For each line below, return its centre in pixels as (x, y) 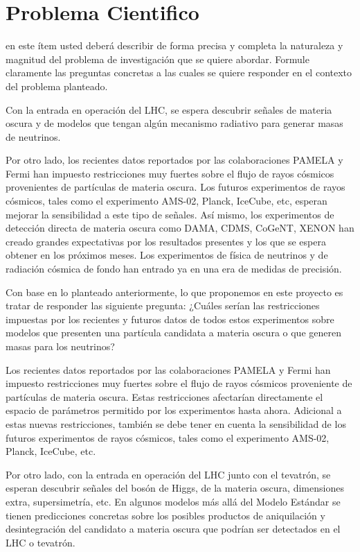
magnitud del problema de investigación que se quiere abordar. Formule (157, 59)
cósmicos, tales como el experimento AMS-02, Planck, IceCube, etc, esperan (166, 201)
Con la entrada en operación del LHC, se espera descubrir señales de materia (169, 109)
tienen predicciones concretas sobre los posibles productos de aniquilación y (165, 515)
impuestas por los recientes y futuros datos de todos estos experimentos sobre (170, 319)
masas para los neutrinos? (60, 346)
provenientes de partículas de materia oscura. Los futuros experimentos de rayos (175, 187)
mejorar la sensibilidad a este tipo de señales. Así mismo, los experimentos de (170, 214)
